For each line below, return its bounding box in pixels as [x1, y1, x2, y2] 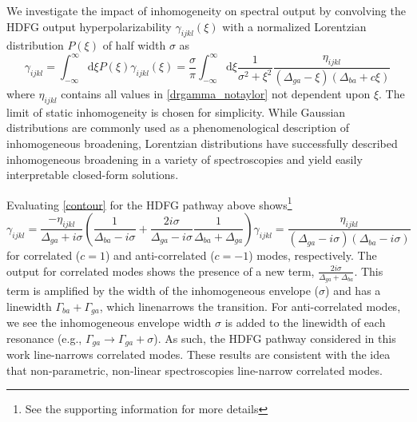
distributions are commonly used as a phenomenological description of [6, 119, 350, 136]
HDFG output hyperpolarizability [6, 18, 172, 34]
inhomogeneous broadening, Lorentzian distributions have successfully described [6, 134, 398, 151]
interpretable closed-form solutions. [6, 166, 179, 183]
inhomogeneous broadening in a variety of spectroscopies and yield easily [6, 150, 363, 167]
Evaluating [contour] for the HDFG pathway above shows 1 [6, 193, 292, 213]
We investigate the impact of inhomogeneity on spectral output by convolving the [6, 2, 406, 18]
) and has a [325, 282, 381, 299]
